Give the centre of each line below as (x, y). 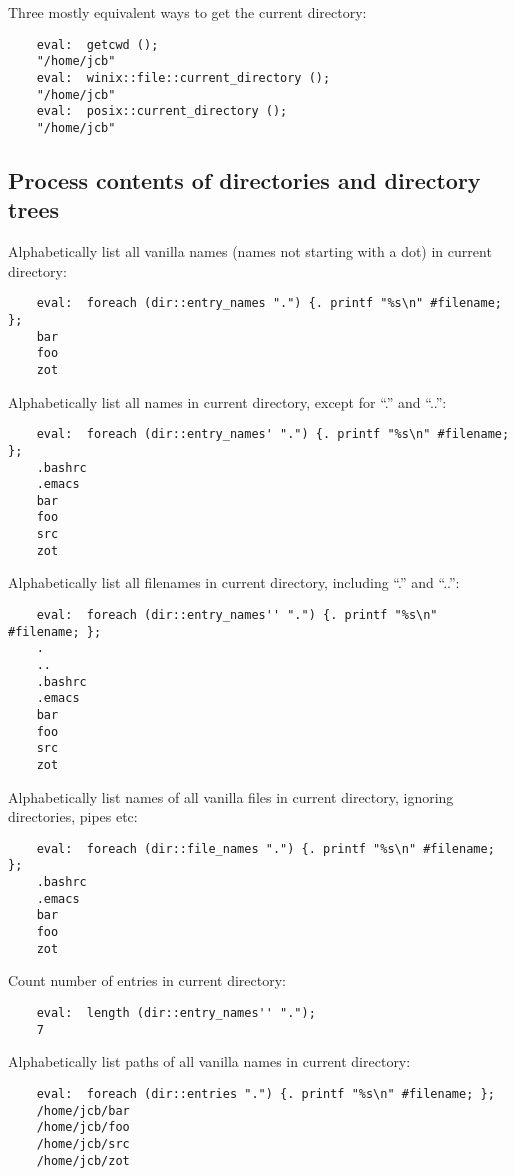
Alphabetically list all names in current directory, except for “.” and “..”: (227, 401)
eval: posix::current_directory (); (162, 111)
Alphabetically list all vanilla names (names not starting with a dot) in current (250, 251)
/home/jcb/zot (83, 1160)
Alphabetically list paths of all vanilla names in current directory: (209, 1061)
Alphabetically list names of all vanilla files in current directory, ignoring (231, 796)
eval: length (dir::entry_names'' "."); (176, 1012)
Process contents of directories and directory (244, 179)
